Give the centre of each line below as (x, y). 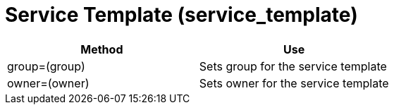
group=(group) (46, 66)
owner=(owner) (48, 83)
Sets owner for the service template (294, 83)
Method (102, 49)
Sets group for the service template (293, 66)
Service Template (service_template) (181, 15)
